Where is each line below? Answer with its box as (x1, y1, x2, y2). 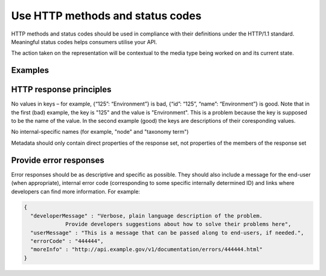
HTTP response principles (11, 84, 112, 95)
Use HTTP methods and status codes (11, 9, 202, 22)
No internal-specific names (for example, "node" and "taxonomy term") (11, 128, 189, 136)
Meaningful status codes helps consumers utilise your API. (11, 38, 158, 45)
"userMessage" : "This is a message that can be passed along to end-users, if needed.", (30, 229, 304, 236)
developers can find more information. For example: (11, 187, 140, 195)
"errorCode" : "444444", (30, 238, 104, 245)
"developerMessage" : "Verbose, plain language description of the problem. (30, 212, 263, 219)
